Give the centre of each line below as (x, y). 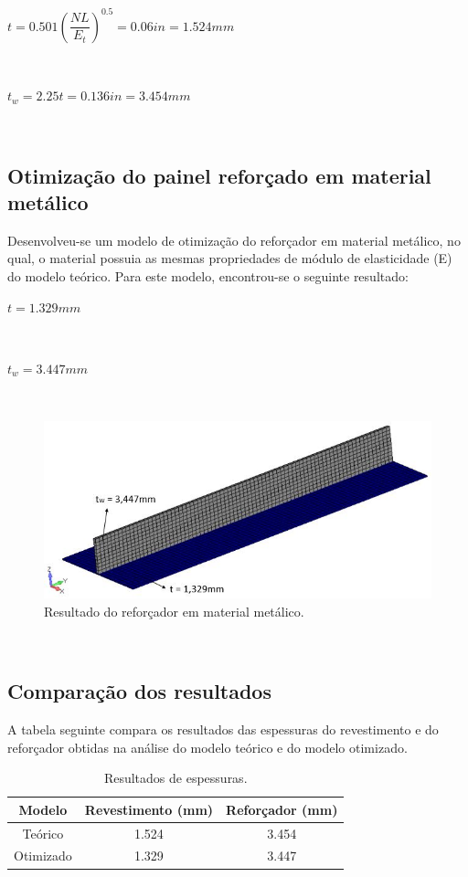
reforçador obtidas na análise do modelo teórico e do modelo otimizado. (207, 747)
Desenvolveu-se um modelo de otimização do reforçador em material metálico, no (234, 240)
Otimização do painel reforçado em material (219, 175)
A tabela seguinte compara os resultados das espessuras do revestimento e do (223, 729)
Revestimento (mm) (149, 809)
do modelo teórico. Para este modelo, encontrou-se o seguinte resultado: (208, 276)
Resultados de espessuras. (175, 778)
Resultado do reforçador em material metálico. (174, 611)
